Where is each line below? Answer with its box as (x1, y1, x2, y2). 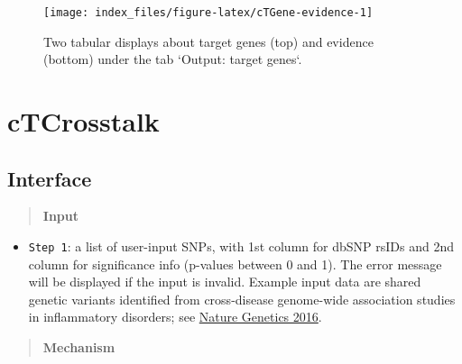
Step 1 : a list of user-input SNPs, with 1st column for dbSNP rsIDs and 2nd (28, 237, 454, 256)
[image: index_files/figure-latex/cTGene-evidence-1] (43, 6, 374, 19)
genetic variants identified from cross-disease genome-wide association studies (28, 289, 456, 308)
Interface (7, 164, 92, 192)
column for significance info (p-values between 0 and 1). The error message (28, 254, 442, 273)
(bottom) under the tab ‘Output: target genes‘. (43, 50, 302, 68)
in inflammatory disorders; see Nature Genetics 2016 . (28, 307, 322, 326)
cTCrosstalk (7, 103, 160, 140)
